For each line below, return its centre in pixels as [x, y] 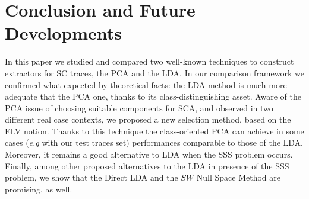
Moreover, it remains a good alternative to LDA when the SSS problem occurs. [149, 154]
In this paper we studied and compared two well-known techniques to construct [149, 61]
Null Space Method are [238, 177]
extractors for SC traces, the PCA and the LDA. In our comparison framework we [154, 73]
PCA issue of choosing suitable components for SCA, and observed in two [139, 107]
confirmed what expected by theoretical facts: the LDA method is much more [146, 84]
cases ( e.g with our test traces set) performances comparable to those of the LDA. [154, 142]
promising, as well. [39, 189]
